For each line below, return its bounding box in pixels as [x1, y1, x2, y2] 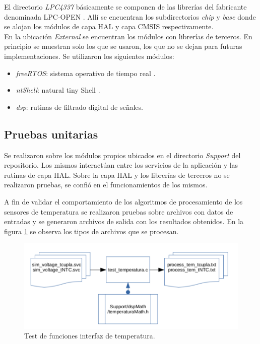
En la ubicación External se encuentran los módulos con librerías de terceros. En [4, 31, 252, 41]
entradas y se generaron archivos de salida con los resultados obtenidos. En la [4, 216, 244, 227]
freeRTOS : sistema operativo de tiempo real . [16, 67, 156, 78]
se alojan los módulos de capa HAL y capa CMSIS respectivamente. [4, 21, 214, 32]
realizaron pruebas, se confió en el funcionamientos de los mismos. [4, 179, 208, 190]
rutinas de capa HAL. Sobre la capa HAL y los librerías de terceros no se [4, 169, 230, 180]
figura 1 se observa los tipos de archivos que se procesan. [4, 226, 179, 236]
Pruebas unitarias [4, 126, 98, 142]
